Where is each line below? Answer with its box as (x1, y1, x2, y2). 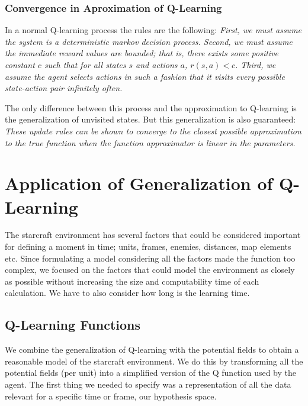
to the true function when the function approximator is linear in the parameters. (5, 136, 296, 149)
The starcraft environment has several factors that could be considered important (5, 228, 301, 241)
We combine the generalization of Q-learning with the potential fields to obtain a (5, 343, 299, 356)
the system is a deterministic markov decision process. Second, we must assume (5, 35, 293, 47)
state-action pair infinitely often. (5, 82, 123, 94)
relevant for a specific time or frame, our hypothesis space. (5, 389, 217, 402)
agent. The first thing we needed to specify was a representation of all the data (5, 378, 291, 391)
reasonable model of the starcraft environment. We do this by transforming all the (5, 355, 303, 367)
